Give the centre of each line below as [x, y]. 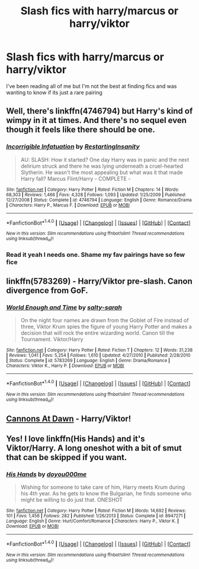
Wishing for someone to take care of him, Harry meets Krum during [103, 487]
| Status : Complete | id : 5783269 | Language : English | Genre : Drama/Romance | [88, 361]
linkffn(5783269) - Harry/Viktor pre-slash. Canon [99, 281]
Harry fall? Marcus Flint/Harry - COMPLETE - [76, 178]
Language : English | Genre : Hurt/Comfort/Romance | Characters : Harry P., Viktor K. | [93, 521]
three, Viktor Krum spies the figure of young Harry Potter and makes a [106, 327]
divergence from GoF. [47, 290]
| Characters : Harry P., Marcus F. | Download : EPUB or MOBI [68, 205]
